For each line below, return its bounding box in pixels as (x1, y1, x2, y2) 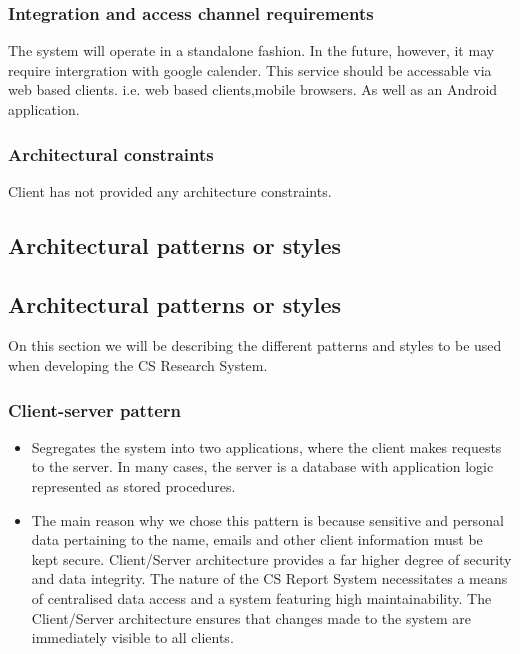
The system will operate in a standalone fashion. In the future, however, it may (8, 40, 495, 61)
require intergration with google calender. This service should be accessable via (8, 59, 492, 80)
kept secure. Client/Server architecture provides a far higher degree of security (31, 548, 512, 569)
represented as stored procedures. (31, 475, 236, 496)
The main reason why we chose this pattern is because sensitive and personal (31, 509, 504, 530)
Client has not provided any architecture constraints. (8, 180, 332, 201)
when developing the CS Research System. (8, 354, 268, 375)
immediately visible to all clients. (31, 627, 234, 648)
